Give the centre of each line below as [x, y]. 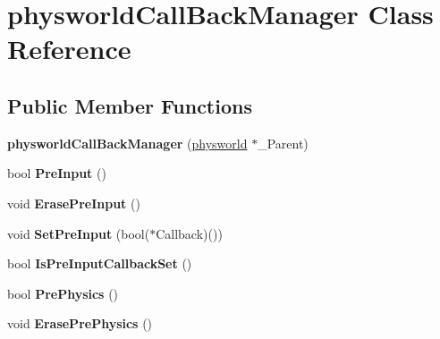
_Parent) [283, 143]
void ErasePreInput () [74, 203]
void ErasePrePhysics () [80, 323]
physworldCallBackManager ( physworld [127, 143]
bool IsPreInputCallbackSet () [100, 263]
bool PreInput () [57, 173]
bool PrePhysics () [63, 293]
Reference [69, 49]
